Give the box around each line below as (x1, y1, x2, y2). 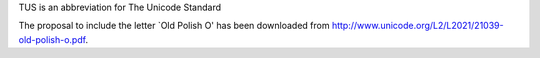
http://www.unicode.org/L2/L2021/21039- (331, 20, 504, 32)
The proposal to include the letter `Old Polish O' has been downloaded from (18, 20, 330, 32)
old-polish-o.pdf (18, 33, 86, 45)
